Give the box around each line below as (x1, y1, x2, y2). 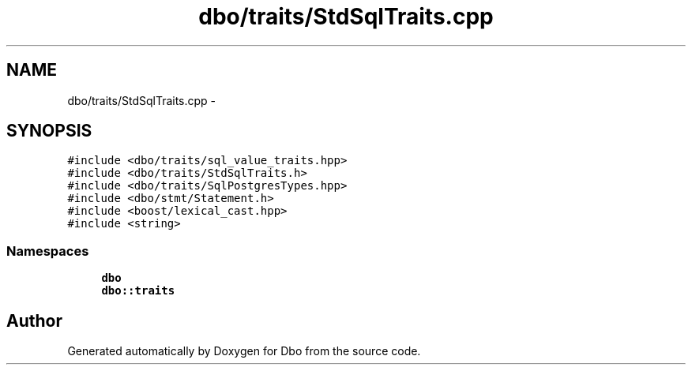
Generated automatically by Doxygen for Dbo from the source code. (67, 344, 421, 358)
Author (6, 310, 62, 331)
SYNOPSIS (6, 121, 92, 141)
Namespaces (6, 242, 89, 259)
